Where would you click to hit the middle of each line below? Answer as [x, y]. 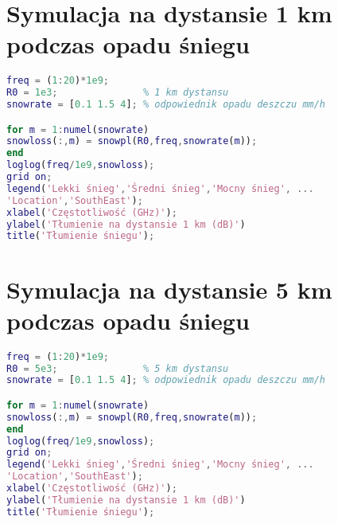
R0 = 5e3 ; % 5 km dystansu [118, 368]
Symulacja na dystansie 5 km [169, 289]
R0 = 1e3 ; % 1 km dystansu [118, 93]
